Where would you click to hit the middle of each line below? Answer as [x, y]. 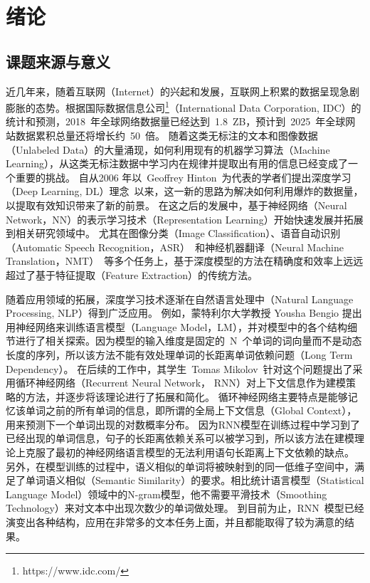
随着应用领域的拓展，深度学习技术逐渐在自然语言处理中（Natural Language [180, 299]
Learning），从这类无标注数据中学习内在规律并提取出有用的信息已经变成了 [177, 163]
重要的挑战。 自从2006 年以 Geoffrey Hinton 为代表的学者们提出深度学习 [183, 177]
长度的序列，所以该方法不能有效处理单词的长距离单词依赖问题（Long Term [179, 354]
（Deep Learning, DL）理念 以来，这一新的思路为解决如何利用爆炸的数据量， [185, 191]
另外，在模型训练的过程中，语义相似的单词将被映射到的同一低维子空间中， [180, 466]
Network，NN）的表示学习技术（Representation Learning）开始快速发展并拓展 [185, 219]
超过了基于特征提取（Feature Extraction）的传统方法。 [132, 274]
